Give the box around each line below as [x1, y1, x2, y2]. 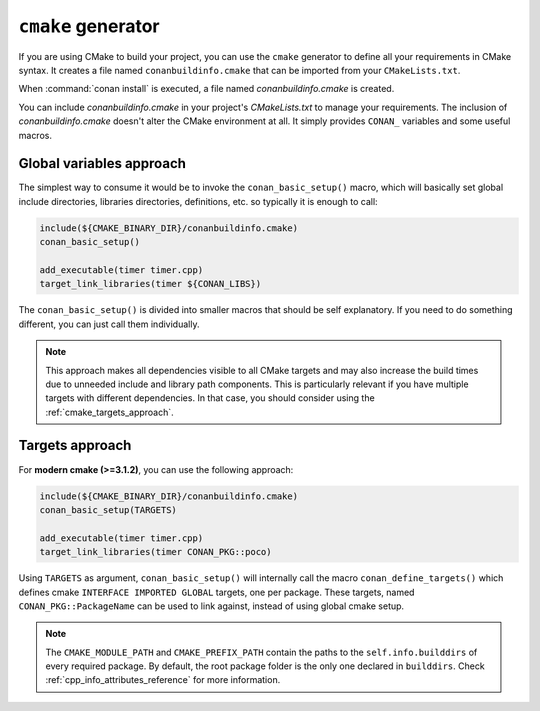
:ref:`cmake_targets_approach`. [45, 406, 174, 418]
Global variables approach [18, 155, 187, 172]
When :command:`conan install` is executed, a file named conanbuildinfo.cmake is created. [18, 83, 395, 95]
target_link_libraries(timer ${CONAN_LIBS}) [39, 278, 262, 290]
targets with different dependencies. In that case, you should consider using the [45, 392, 375, 404]
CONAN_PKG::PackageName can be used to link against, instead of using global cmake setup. [18, 600, 405, 612]
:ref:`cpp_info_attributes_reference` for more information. [45, 674, 281, 686]
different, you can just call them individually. [18, 318, 200, 330]
